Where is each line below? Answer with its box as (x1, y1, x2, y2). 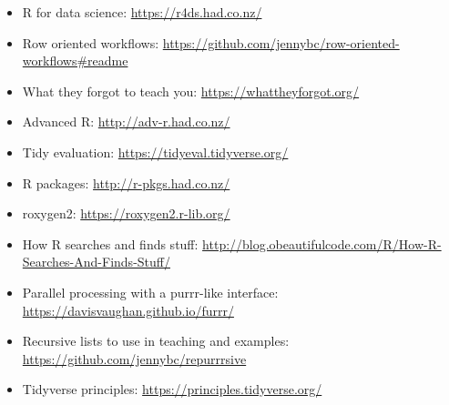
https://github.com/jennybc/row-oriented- (162, 33, 400, 52)
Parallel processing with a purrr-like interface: (22, 282, 279, 301)
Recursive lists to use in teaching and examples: (22, 331, 290, 350)
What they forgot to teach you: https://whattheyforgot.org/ (22, 81, 360, 100)
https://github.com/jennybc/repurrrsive (22, 349, 247, 368)
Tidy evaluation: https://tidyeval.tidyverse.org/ (22, 142, 289, 161)
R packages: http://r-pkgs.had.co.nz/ (22, 173, 230, 192)
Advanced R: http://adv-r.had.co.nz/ (22, 112, 230, 131)
